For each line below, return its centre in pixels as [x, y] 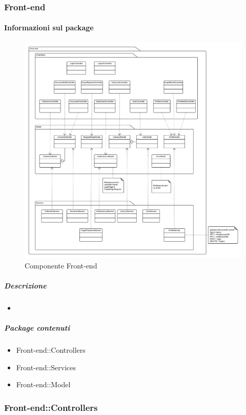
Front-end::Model [43, 384]
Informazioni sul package [49, 28]
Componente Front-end [61, 265]
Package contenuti [37, 328]
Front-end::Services [46, 367]
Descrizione [25, 285]
